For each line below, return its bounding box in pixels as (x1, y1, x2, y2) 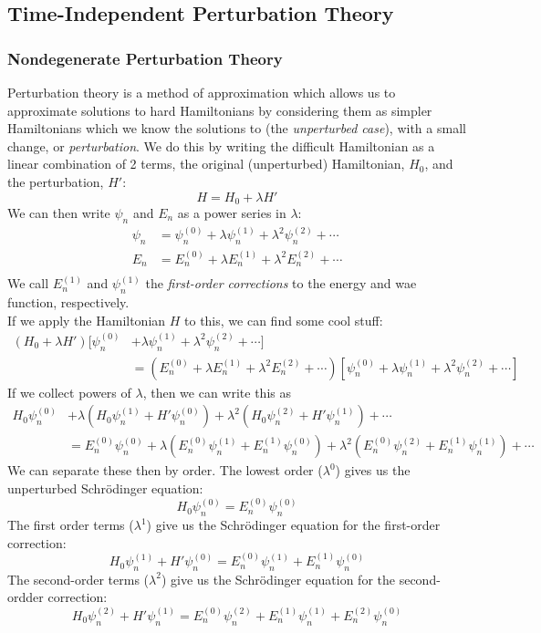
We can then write (7, 203, 110, 223)
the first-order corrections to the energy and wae (145, 274, 417, 293)
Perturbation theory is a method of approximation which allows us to (7, 83, 396, 101)
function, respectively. (7, 293, 130, 312)
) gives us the (335, 461, 411, 480)
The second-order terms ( (7, 569, 150, 588)
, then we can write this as (142, 382, 291, 401)
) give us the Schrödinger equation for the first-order (146, 515, 441, 534)
